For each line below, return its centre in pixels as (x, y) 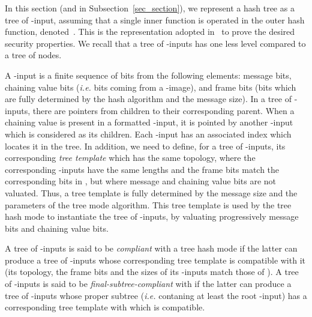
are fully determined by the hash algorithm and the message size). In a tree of (148, 99)
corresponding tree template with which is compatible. (105, 307)
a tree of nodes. (33, 55)
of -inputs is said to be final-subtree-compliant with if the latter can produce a (148, 284)
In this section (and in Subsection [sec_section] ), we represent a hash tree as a (150, 8)
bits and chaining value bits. (57, 228)
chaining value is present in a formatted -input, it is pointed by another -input (149, 122)
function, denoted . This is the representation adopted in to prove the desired (150, 32)
